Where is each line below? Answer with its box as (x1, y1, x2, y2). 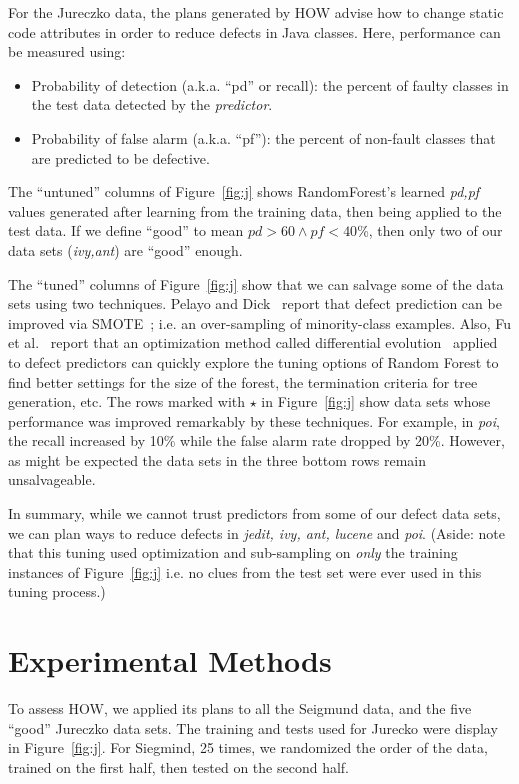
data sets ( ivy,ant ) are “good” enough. (8, 239, 243, 260)
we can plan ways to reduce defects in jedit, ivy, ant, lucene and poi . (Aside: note (8, 522, 506, 543)
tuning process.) (8, 581, 106, 602)
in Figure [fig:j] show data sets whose (261, 391, 491, 412)
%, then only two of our (357, 220, 503, 241)
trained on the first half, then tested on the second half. (8, 756, 349, 777)
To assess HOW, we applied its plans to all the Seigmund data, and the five (8, 698, 472, 719)
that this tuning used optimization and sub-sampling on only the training (8, 542, 458, 563)
